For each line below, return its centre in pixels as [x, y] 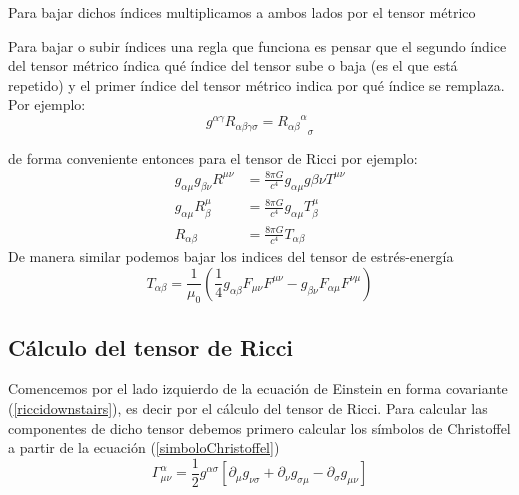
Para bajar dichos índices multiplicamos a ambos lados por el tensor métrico [242, 12]
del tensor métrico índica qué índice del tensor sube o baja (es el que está [233, 65]
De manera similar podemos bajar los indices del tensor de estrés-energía [231, 256]
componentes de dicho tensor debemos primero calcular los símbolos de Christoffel [259, 427]
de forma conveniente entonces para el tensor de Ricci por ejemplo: [213, 157]
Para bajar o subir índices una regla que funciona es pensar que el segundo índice [257, 45]
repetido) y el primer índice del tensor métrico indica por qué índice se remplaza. [256, 84]
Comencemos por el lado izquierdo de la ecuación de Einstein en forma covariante [258, 388]
